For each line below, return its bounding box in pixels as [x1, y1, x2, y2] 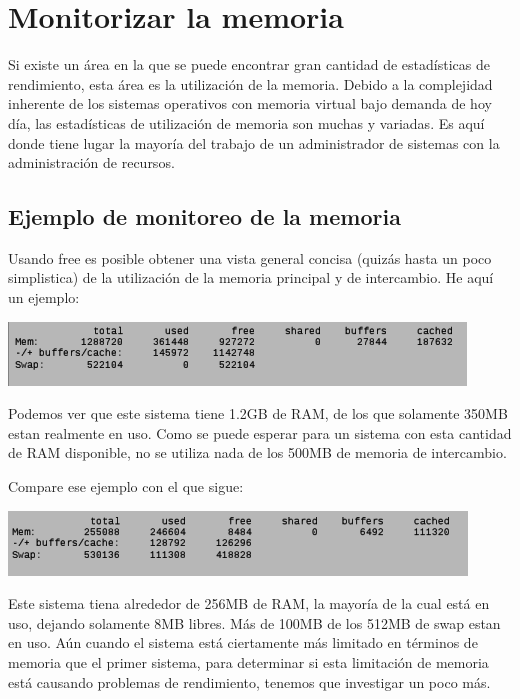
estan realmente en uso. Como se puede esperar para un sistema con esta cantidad [8, 422, 512, 443]
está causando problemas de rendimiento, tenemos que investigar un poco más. [8, 671, 491, 692]
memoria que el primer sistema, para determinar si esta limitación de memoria [8, 652, 489, 673]
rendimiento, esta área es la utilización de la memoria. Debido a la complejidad [8, 73, 493, 94]
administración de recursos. [8, 152, 175, 173]
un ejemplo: [8, 287, 80, 308]
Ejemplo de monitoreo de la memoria [8, 201, 401, 232]
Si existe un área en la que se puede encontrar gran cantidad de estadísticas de [8, 54, 490, 75]
